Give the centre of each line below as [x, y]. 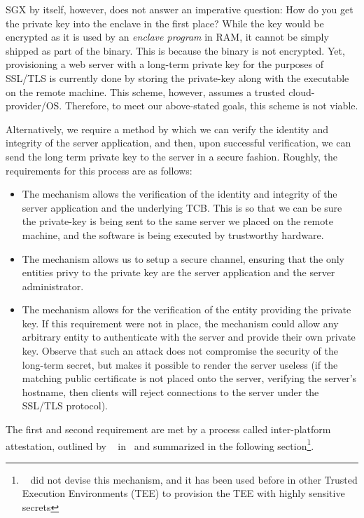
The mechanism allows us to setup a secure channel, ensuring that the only [183, 258]
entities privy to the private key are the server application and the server [178, 272]
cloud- [302, 91]
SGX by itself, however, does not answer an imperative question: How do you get [180, 9]
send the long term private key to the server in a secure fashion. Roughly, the [171, 156]
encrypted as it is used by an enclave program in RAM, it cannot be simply [167, 37]
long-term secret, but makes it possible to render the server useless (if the [180, 364]
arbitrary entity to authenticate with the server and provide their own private [189, 337]
